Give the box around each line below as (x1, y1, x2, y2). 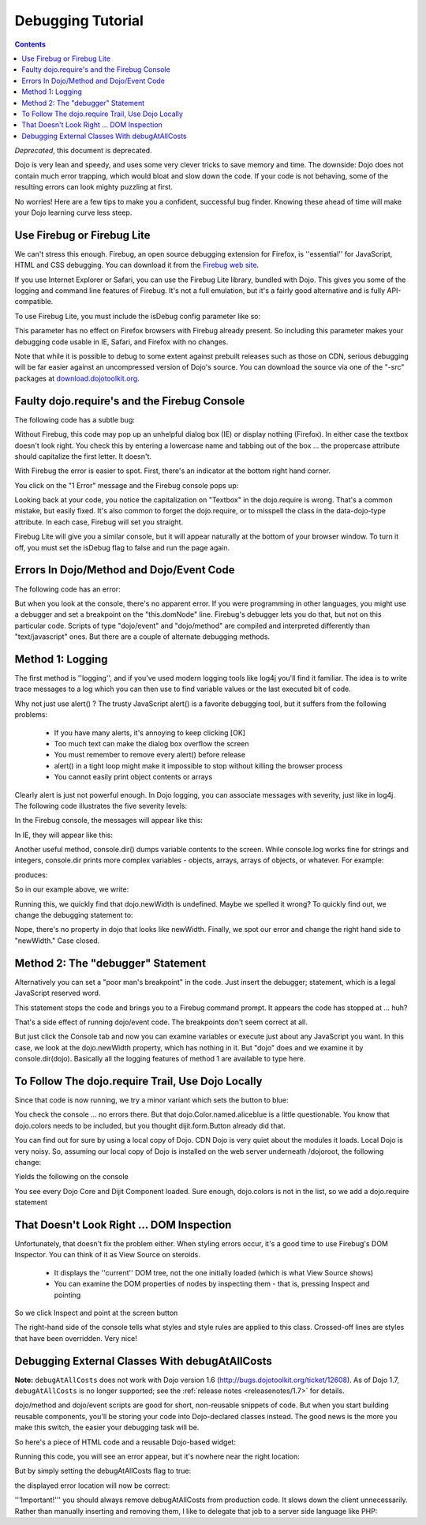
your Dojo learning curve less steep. (14, 208, 133, 217)
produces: (14, 870, 48, 880)
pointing (54, 1290, 81, 1299)
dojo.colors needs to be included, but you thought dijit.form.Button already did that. (14, 1121, 286, 1130)
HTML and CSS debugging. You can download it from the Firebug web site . (14, 261, 260, 270)
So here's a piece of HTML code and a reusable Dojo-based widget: (14, 1437, 237, 1447)
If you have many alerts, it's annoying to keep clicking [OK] (54, 727, 246, 738)
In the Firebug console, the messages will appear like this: (14, 816, 204, 825)
